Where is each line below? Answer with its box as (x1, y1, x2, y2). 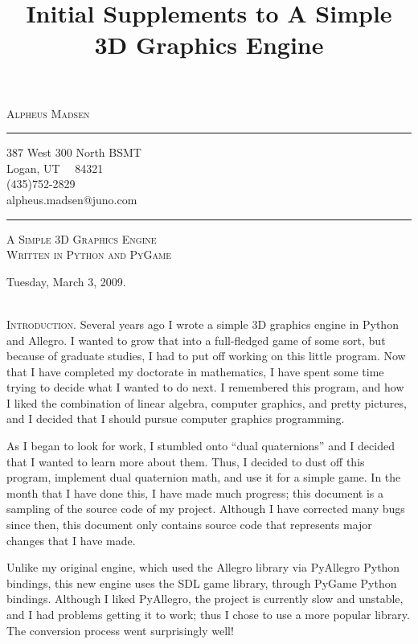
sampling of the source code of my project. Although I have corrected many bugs (6, 500, 405, 517)
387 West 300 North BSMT (6, 144, 141, 161)
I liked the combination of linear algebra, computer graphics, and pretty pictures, (6, 394, 407, 411)
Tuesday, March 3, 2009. (6, 273, 126, 289)
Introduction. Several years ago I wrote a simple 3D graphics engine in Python (6, 315, 399, 332)
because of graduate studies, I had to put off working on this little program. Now (6, 347, 406, 364)
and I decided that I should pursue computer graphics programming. (6, 410, 345, 427)
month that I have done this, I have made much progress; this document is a (6, 484, 384, 501)
